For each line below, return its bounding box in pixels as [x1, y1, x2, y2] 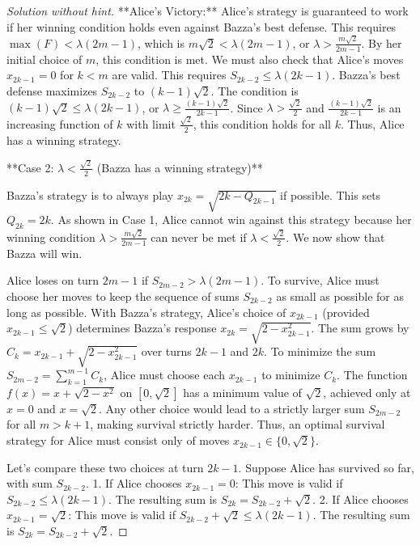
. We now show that [286, 228, 385, 245]
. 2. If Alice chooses [312, 490, 409, 507]
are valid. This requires [112, 66, 227, 83]
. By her [361, 34, 402, 51]
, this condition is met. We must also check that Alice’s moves [95, 50, 404, 67]
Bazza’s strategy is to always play [6, 186, 174, 203]
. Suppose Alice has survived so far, [238, 458, 414, 475]
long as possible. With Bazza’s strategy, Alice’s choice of [6, 303, 286, 320]
